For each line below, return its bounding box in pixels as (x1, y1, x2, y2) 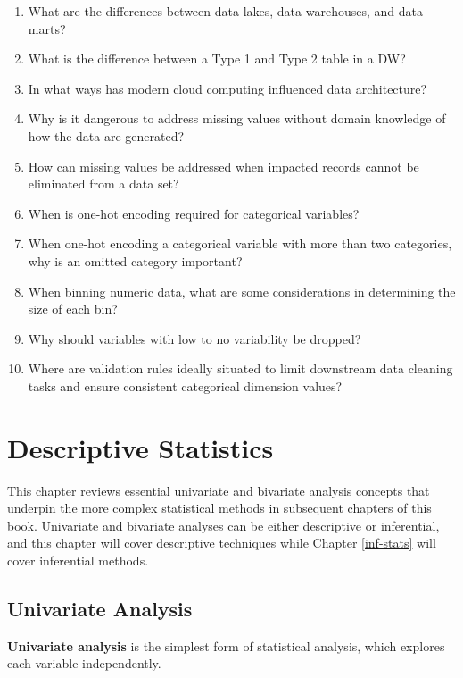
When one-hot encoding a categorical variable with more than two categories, (28, 234, 452, 253)
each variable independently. (7, 654, 161, 673)
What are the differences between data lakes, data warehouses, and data (28, 2, 423, 20)
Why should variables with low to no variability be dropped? (28, 329, 361, 347)
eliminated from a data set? (28, 174, 179, 193)
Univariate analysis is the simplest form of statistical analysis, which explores (7, 636, 445, 655)
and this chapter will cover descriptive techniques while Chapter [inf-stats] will (7, 533, 436, 552)
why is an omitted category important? (28, 251, 243, 270)
